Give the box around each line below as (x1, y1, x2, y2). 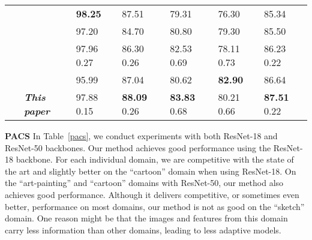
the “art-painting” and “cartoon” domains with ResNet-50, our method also (5, 176, 284, 189)
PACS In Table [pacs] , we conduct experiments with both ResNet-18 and (5, 130, 278, 142)
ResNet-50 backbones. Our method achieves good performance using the (5, 141, 271, 154)
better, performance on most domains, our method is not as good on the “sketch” (5, 200, 305, 212)
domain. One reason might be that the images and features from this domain (5, 212, 288, 224)
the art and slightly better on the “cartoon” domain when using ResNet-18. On (5, 164, 296, 177)
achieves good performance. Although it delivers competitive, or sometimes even (5, 188, 299, 200)
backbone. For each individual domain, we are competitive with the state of (16, 153, 294, 166)
